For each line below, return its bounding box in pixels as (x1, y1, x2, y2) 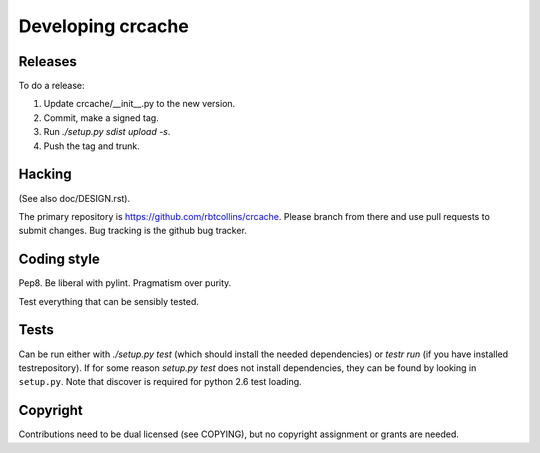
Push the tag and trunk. (43, 140, 140, 152)
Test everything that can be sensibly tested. (18, 295, 200, 307)
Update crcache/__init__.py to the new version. (43, 98, 236, 110)
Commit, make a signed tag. (43, 111, 159, 124)
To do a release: (18, 80, 85, 92)
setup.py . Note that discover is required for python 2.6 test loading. (18, 376, 302, 388)
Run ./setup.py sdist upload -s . (43, 126, 171, 138)
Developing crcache (18, 15, 189, 37)
